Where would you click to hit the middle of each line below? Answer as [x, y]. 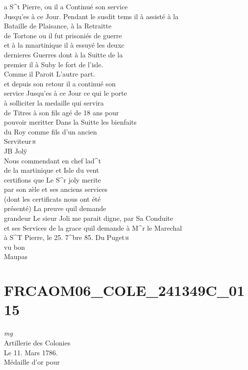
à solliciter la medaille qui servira [54, 102]
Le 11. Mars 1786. [31, 352]
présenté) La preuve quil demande [55, 208]
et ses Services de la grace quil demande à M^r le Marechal [93, 227]
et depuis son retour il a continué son [60, 83]
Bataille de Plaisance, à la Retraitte [58, 26]
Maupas [16, 256]
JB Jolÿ [16, 150]
